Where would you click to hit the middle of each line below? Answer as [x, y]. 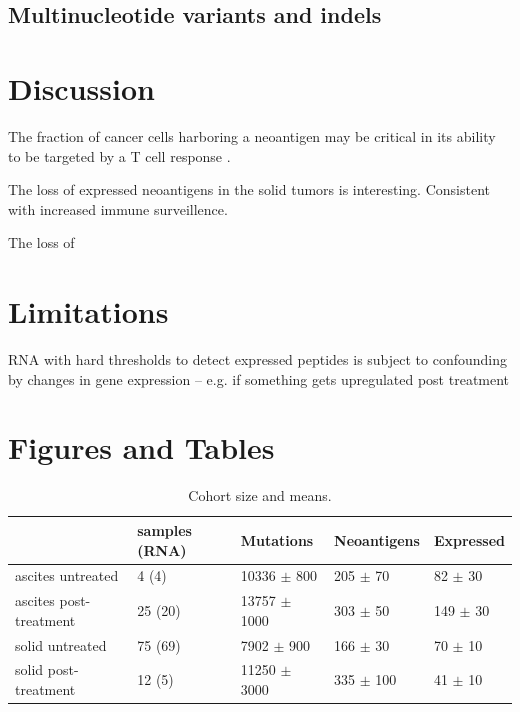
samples [164, 529]
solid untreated [61, 644]
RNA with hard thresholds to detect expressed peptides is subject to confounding [258, 359]
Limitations [88, 311]
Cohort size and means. [260, 495]
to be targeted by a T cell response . [119, 155]
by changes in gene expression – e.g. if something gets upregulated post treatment [259, 378]
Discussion [81, 87]
